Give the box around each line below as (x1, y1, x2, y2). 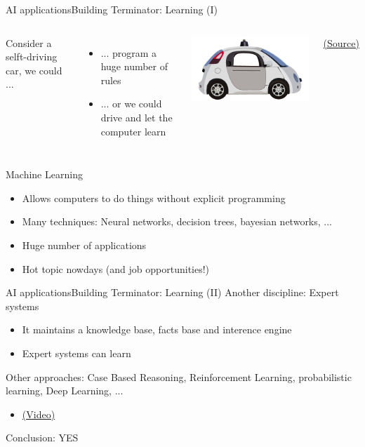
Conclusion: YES (6, 430, 79, 445)
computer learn (100, 124, 166, 138)
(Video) (22, 406, 55, 421)
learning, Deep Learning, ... (6, 383, 124, 398)
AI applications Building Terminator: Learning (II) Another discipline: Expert (6, 285, 339, 300)
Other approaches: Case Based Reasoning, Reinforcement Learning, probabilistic (6, 369, 352, 384)
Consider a (6, 35, 52, 50)
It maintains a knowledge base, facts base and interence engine (22, 322, 292, 337)
